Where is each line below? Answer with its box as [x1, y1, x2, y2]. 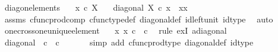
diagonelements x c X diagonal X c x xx [4, 1, 188, 13]
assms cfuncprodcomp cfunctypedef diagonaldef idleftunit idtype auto [4, 12, 273, 25]
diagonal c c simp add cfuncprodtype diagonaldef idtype [4, 35, 254, 48]
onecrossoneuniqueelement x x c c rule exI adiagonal [4, 24, 227, 37]
